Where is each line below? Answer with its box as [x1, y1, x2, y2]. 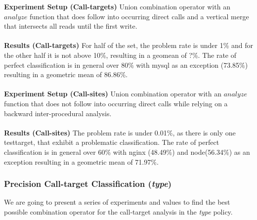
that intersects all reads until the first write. [4, 21, 137, 31]
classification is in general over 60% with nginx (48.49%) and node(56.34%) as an [4, 146, 250, 157]
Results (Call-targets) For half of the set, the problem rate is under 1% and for [4, 40, 253, 50]
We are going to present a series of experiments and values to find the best [4, 197, 230, 207]
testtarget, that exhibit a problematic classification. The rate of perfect [4, 137, 219, 147]
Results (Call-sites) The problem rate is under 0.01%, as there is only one [4, 127, 236, 137]
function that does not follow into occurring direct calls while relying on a [4, 98, 228, 108]
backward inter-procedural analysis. [4, 108, 112, 118]
